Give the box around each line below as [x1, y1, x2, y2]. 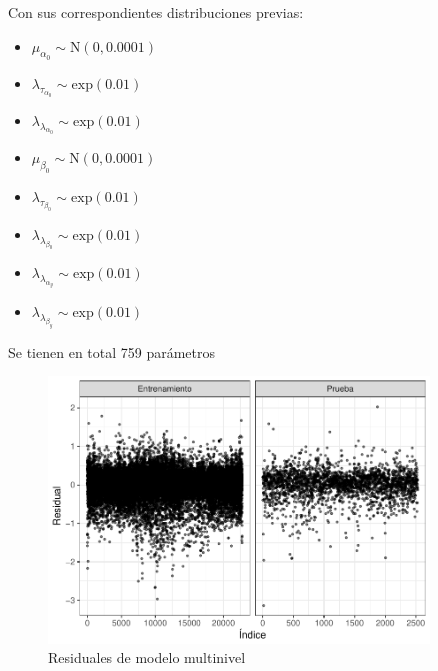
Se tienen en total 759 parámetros [8, 341, 216, 362]
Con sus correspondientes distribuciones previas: [8, 2, 304, 22]
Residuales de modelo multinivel [48, 647, 246, 668]
